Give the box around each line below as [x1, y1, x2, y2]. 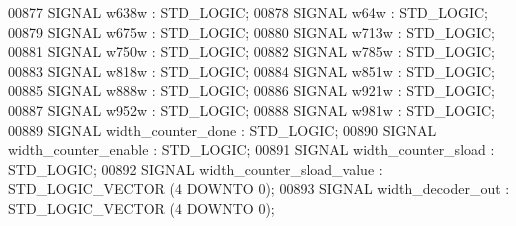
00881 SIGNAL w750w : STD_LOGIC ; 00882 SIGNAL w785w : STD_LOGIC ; [8, 41, 496, 62]
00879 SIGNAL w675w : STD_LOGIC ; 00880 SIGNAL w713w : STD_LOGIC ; [8, 21, 496, 42]
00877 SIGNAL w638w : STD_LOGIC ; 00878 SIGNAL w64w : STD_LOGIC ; [8, 2, 489, 22]
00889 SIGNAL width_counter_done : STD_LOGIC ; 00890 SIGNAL [8, 119, 437, 140]
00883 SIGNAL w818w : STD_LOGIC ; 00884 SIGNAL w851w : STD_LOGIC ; [8, 60, 496, 81]
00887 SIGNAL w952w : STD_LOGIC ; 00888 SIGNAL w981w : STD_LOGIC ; [8, 99, 496, 120]
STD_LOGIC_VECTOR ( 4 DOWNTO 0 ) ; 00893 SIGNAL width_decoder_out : [8, 178, 510, 199]
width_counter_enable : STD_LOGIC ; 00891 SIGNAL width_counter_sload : [8, 139, 495, 160]
